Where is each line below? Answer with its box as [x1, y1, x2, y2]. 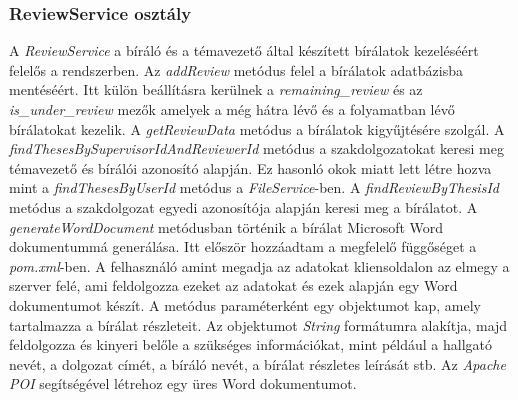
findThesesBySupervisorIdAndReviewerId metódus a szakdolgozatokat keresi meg [9, 138, 504, 159]
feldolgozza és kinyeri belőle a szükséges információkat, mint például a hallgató [9, 334, 492, 355]
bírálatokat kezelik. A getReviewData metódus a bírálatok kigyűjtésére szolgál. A [9, 118, 505, 139]
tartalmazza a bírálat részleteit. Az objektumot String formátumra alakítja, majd [9, 314, 508, 335]
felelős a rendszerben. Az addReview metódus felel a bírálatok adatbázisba [9, 59, 463, 80]
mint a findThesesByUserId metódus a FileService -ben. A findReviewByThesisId [9, 177, 499, 198]
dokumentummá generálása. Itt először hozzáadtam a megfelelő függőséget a [9, 236, 477, 257]
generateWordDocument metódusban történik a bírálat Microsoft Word [9, 216, 444, 237]
